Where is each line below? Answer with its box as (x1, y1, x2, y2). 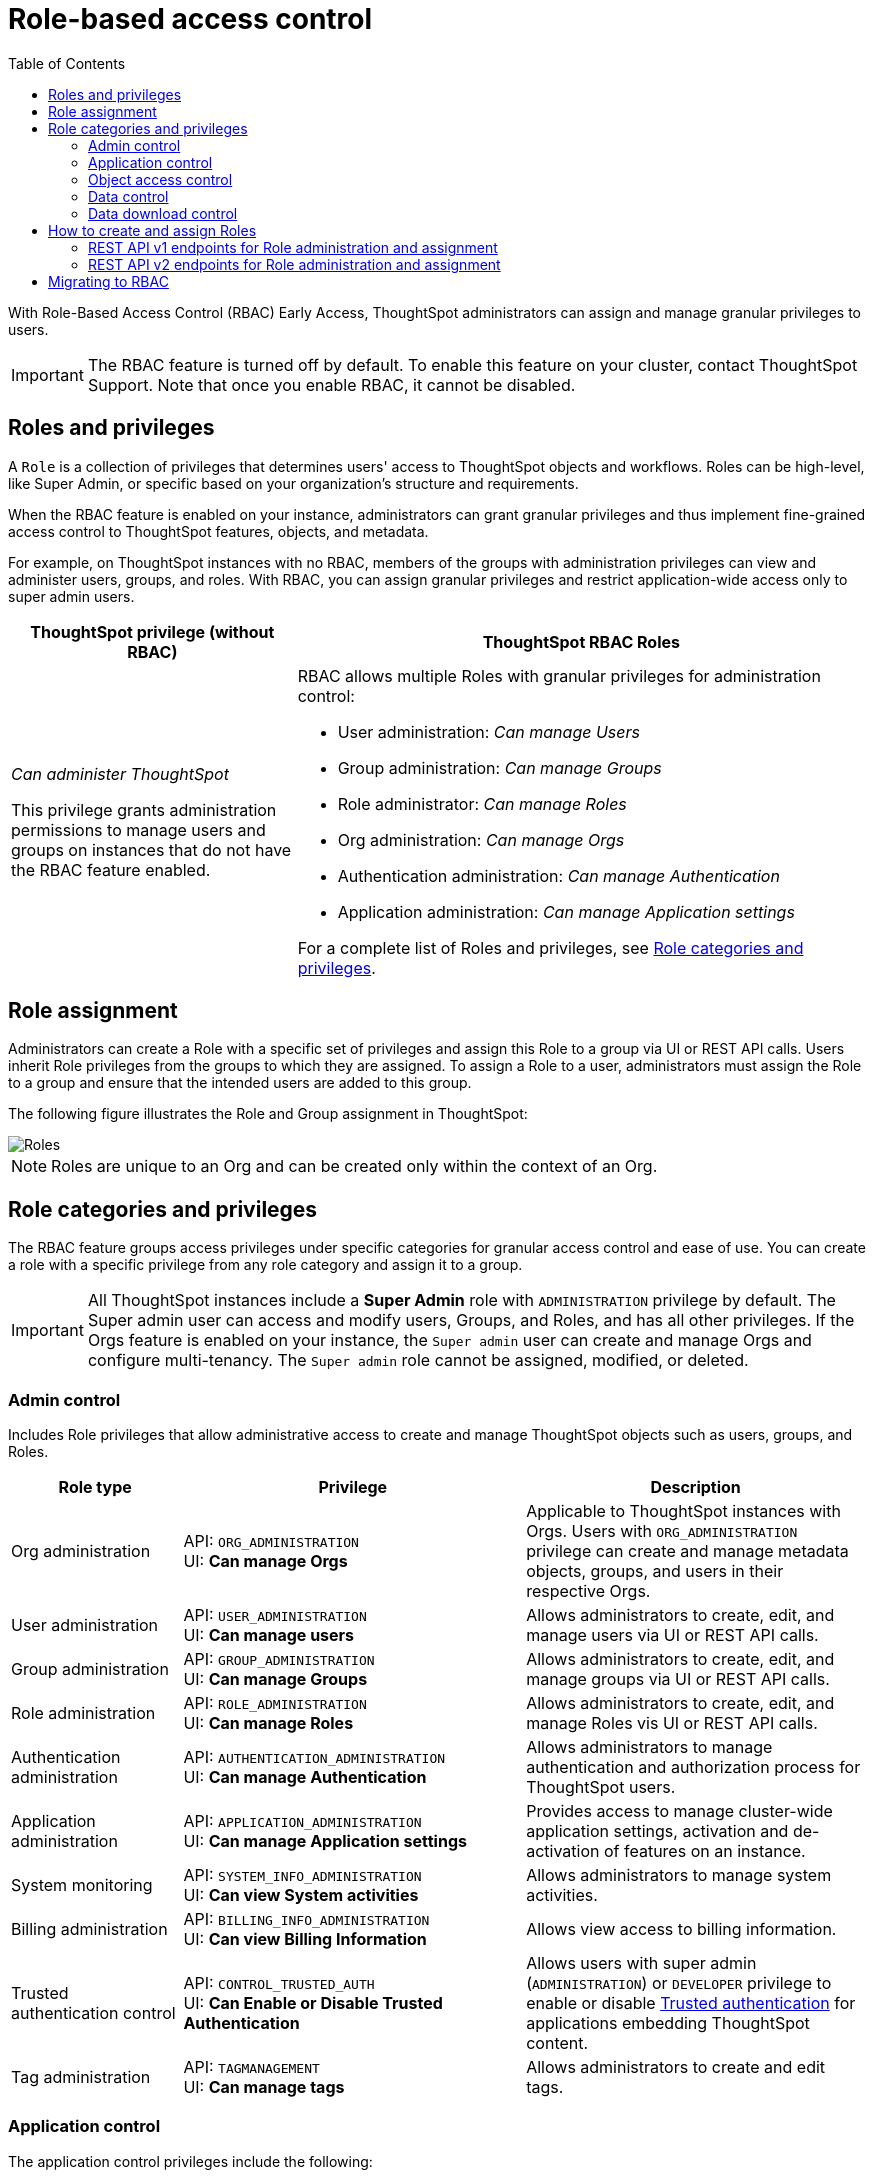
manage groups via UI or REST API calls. (526, 1669, 830, 1690)
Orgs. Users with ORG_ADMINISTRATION (526, 1521, 798, 1542)
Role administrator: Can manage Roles (337, 793, 627, 814)
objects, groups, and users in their (526, 1561, 784, 1582)
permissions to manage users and (11, 819, 266, 840)
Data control (88, 187, 169, 205)
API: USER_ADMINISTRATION (183, 1605, 367, 1626)
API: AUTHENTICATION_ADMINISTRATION (183, 1747, 446, 1768)
